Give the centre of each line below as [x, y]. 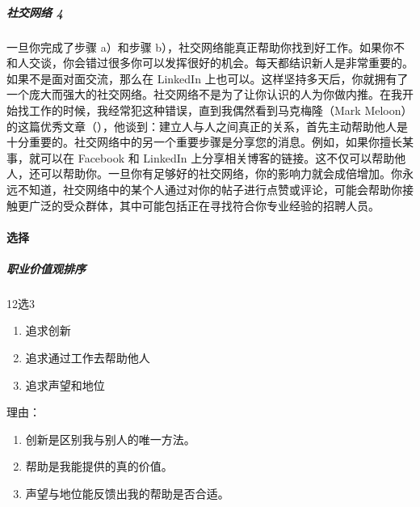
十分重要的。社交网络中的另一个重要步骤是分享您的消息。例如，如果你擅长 [204, 142]
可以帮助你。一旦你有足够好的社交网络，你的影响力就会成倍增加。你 [221, 173]
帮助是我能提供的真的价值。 [99, 466]
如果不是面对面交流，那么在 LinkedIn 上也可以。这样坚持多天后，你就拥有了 [208, 78]
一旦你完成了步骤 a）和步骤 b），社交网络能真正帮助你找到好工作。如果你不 [206, 46]
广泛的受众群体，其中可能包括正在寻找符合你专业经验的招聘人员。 [204, 205]
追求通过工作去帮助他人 [88, 358]
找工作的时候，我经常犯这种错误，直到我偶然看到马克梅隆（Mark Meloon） [215, 110]
